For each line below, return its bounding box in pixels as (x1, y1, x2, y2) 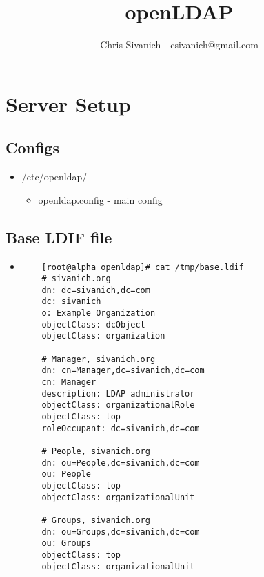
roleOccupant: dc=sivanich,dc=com (41, 423, 200, 433)
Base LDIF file (6, 226, 112, 247)
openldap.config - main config (38, 192, 163, 207)
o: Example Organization (41, 308, 156, 319)
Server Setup (6, 89, 131, 117)
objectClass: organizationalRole (41, 400, 195, 410)
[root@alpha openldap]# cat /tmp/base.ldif (41, 262, 244, 272)
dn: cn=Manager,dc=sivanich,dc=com (41, 366, 205, 376)
